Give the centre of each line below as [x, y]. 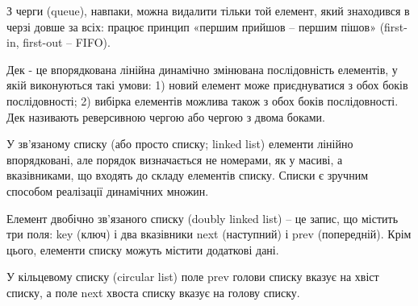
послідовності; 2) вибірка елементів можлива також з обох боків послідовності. [203, 100]
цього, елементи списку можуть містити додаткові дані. [143, 249]
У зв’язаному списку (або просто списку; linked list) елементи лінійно [180, 144]
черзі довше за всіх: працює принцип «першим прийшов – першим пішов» [191, 26]
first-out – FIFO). [67, 42]
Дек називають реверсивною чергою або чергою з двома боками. [166, 116]
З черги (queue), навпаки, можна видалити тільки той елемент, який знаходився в [208, 10]
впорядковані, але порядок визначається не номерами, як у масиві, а [175, 159]
